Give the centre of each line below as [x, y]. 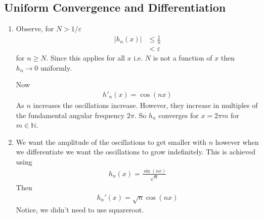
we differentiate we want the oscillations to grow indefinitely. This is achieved [136, 152]
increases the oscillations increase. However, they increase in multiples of [145, 105]
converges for [179, 115]
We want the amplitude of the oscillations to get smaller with [111, 142]
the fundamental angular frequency [70, 115]
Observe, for [35, 29]
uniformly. [56, 67]
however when [237, 142]
